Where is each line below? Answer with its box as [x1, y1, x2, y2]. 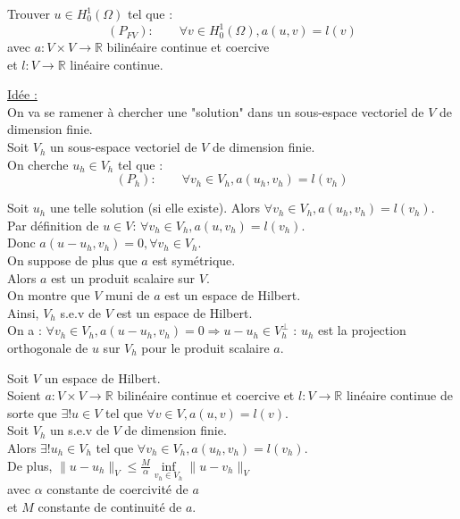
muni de [105, 286, 150, 305]
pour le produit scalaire [141, 339, 270, 356]
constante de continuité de [38, 497, 182, 515]
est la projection [317, 321, 406, 339]
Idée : [7, 85, 38, 104]
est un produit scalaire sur [51, 268, 196, 287]
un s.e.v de [50, 421, 109, 439]
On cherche [7, 155, 69, 173]
